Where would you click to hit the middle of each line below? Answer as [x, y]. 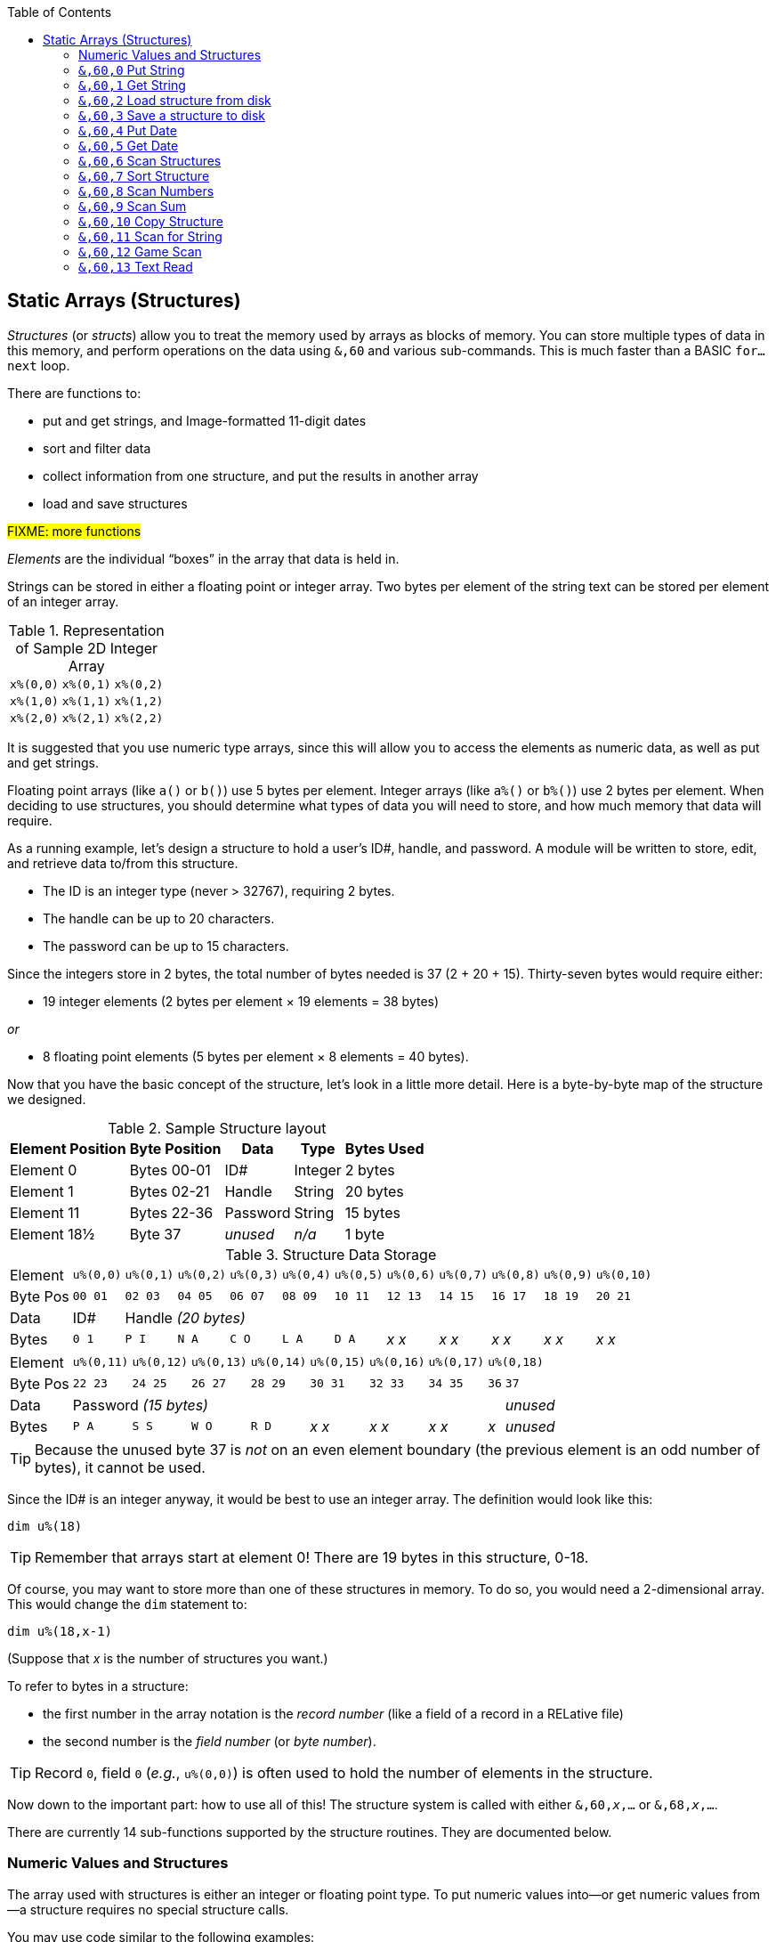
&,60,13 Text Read [136, 267]
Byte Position [175, 1148]
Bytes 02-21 [170, 1191]
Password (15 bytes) [140, 1405]
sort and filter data [97, 448]
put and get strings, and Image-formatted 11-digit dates [205, 420]
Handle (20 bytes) [185, 1317]
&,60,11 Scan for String [150, 236]
